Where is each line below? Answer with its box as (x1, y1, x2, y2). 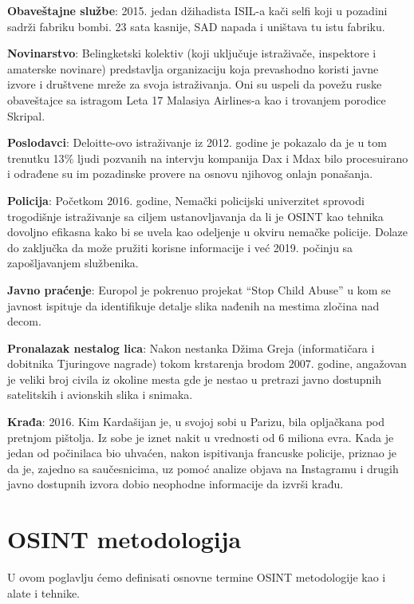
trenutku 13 (7, 149, 65, 166)
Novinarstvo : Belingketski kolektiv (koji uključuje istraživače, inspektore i (7, 45, 377, 61)
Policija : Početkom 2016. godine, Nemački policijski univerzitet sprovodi (7, 191, 365, 208)
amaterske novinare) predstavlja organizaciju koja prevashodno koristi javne (7, 60, 379, 77)
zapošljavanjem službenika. (7, 255, 139, 271)
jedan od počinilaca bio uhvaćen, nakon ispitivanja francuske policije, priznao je (7, 444, 396, 461)
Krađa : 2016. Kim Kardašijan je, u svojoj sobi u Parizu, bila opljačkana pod (7, 413, 384, 430)
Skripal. (7, 107, 45, 124)
